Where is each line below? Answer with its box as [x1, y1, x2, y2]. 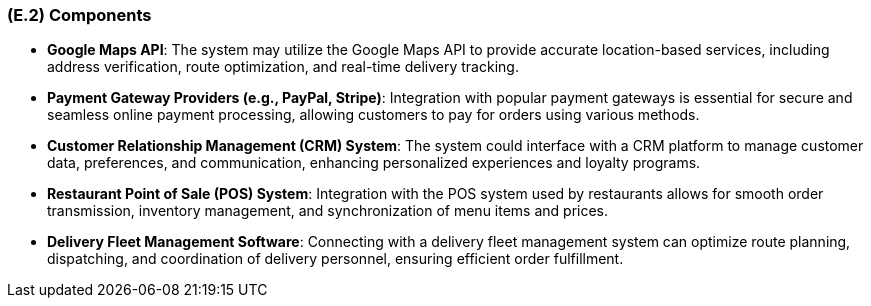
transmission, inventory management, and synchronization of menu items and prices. [47, 202, 609, 220]
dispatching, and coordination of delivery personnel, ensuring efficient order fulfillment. [47, 250, 624, 268]
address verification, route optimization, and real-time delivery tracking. [47, 58, 519, 76]
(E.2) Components [7, 5, 152, 25]
